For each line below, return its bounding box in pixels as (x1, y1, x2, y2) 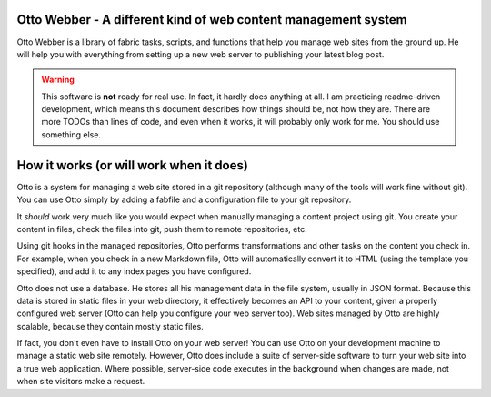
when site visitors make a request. (16, 376, 145, 387)
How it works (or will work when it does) (16, 158, 249, 173)
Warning (41, 74, 75, 86)
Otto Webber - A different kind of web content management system (16, 12, 408, 27)
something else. (41, 128, 102, 140)
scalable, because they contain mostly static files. (16, 321, 204, 331)
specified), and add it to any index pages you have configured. (16, 266, 252, 277)
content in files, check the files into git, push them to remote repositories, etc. (16, 223, 308, 234)
